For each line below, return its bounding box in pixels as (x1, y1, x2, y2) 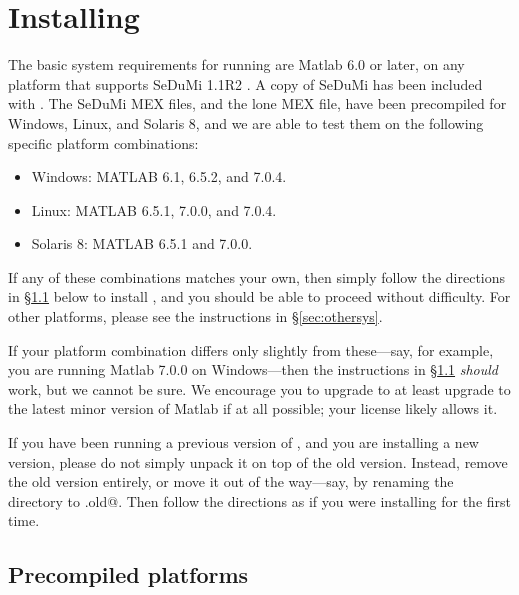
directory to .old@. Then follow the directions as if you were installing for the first (8, 490, 512, 511)
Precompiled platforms (8, 559, 249, 590)
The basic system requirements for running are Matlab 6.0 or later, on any (8, 54, 465, 75)
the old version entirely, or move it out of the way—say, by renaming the (8, 471, 454, 492)
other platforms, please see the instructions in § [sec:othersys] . (8, 306, 383, 327)
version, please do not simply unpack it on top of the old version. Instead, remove (8, 451, 508, 472)
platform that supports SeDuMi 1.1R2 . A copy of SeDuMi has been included (8, 73, 483, 94)
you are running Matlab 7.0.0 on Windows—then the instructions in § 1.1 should (8, 359, 499, 380)
